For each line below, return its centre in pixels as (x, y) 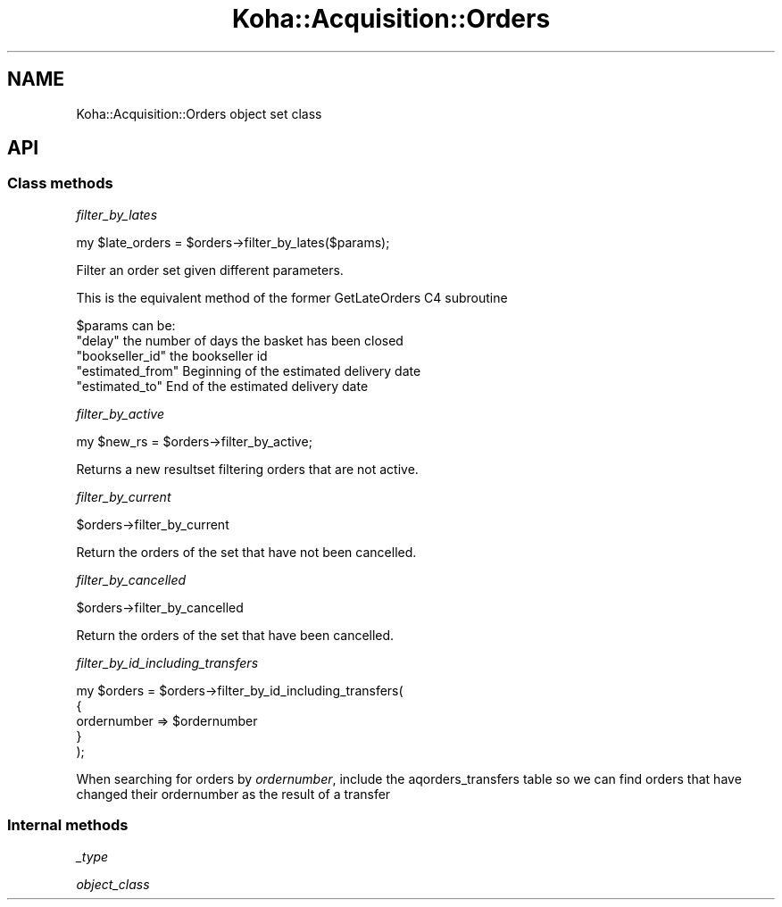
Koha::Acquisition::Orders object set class (199, 113)
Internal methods (68, 825)
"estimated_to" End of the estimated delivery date (222, 386)
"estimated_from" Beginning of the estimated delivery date (249, 370)
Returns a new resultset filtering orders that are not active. (247, 469)
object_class (113, 884)
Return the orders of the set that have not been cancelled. (246, 552)
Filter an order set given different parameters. (210, 270)
